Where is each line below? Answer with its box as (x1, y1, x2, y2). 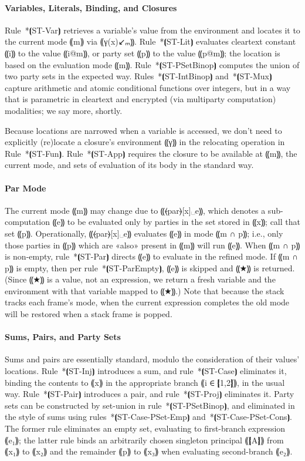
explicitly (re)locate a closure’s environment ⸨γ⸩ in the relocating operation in (5, 136, 285, 148)
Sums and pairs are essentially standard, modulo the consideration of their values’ (5, 353, 300, 365)
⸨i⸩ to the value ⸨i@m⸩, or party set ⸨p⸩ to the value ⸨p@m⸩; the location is (5, 46, 280, 59)
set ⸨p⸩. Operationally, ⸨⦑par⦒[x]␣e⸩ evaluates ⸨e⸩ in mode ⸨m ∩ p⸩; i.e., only (5, 227, 283, 239)
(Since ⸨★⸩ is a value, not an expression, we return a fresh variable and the (5, 273, 276, 285)
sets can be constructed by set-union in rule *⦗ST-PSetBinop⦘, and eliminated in (5, 399, 295, 411)
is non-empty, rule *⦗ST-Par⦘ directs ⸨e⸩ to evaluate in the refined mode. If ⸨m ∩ (5, 250, 299, 263)
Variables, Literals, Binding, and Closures (5, 1, 177, 14)
